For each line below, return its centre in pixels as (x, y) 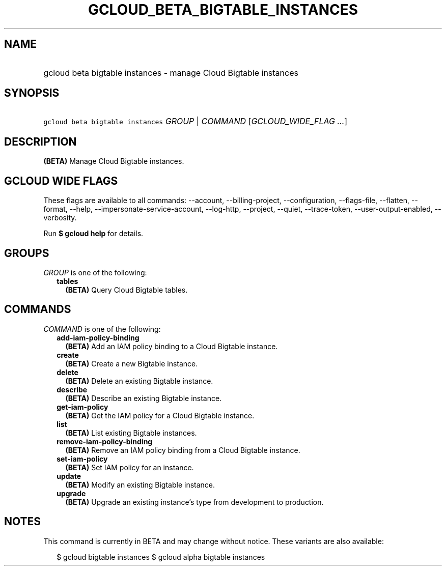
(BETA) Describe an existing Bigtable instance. (144, 398)
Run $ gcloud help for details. (93, 234)
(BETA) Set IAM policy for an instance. (130, 467)
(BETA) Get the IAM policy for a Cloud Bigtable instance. (160, 415)
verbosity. (60, 218)
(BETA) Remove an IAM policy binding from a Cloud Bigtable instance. (183, 450)
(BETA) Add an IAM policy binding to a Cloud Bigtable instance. (172, 346)
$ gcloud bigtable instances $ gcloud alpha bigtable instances (161, 557)
